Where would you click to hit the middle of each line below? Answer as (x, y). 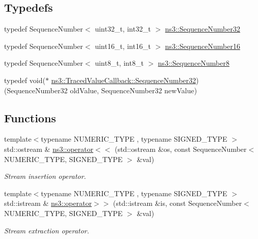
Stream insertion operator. (45, 176)
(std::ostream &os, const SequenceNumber (180, 149)
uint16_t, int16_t (123, 46)
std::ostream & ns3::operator (49, 149)
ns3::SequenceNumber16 (202, 46)
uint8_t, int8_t (119, 63)
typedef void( (25, 80)
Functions (30, 117)
